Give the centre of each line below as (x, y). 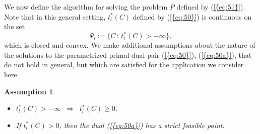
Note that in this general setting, (55, 16)
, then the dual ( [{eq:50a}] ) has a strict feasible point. (142, 125)
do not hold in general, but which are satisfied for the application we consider (124, 64)
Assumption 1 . (30, 91)
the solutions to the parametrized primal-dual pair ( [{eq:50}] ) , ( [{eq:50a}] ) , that (128, 54)
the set (15, 26)
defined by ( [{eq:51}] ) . (211, 7)
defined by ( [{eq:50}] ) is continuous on (192, 16)
